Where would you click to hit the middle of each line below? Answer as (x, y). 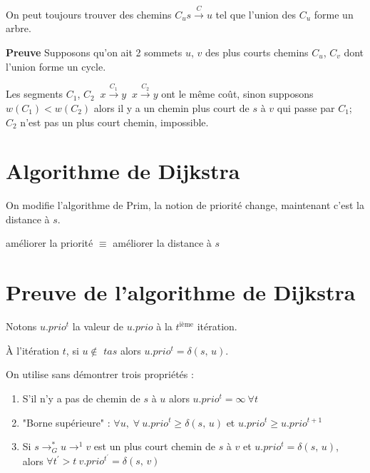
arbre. (19, 28)
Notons (21, 326)
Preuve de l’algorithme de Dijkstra (181, 292)
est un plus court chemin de (154, 446)
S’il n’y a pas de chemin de (81, 398)
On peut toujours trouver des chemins (89, 14)
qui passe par (306, 107)
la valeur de (98, 326)
